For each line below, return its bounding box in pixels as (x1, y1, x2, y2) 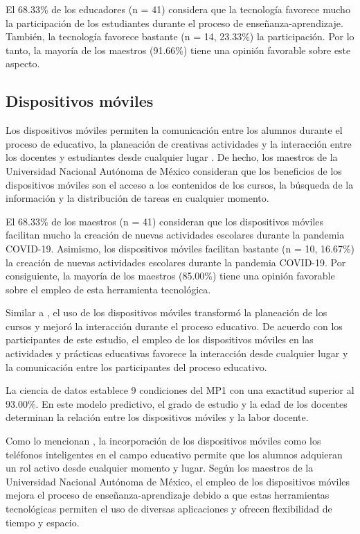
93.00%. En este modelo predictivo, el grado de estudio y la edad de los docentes (6, 396, 348, 411)
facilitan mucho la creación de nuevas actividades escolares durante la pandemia (6, 227, 345, 242)
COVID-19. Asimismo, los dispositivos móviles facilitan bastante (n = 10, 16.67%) (6, 241, 354, 255)
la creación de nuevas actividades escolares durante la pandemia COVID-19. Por (6, 255, 346, 269)
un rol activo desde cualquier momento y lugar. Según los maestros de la (6, 460, 314, 475)
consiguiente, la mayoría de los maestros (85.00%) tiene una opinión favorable (6, 268, 335, 283)
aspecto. (6, 56, 40, 71)
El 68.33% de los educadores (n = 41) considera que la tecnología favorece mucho (6, 2, 350, 16)
